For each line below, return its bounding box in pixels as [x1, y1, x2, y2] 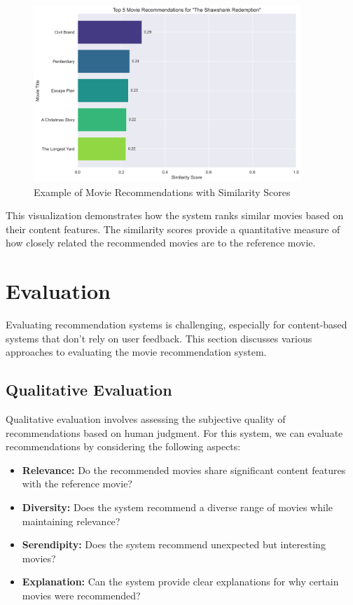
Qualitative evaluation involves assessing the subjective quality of [6, 411, 286, 426]
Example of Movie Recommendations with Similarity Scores [34, 184, 291, 199]
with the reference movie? [22, 476, 132, 491]
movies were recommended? [22, 587, 141, 602]
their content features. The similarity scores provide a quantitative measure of [6, 221, 340, 236]
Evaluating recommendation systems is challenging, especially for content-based [6, 317, 347, 331]
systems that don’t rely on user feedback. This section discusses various [6, 331, 312, 345]
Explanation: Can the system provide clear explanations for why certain [22, 574, 339, 589]
